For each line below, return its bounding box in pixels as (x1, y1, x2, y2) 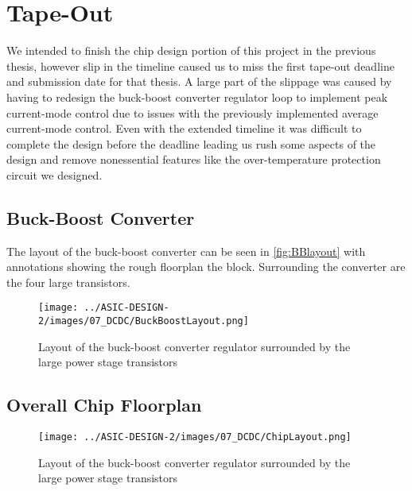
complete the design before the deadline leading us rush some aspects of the (6, 135, 376, 152)
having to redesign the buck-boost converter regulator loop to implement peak (6, 88, 388, 105)
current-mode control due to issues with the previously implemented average (6, 104, 379, 121)
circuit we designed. (6, 166, 103, 183)
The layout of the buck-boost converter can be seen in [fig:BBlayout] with (6, 242, 366, 259)
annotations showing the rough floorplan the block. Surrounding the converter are (6, 258, 406, 275)
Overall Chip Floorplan (6, 392, 202, 417)
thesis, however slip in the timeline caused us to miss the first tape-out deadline (6, 57, 395, 74)
